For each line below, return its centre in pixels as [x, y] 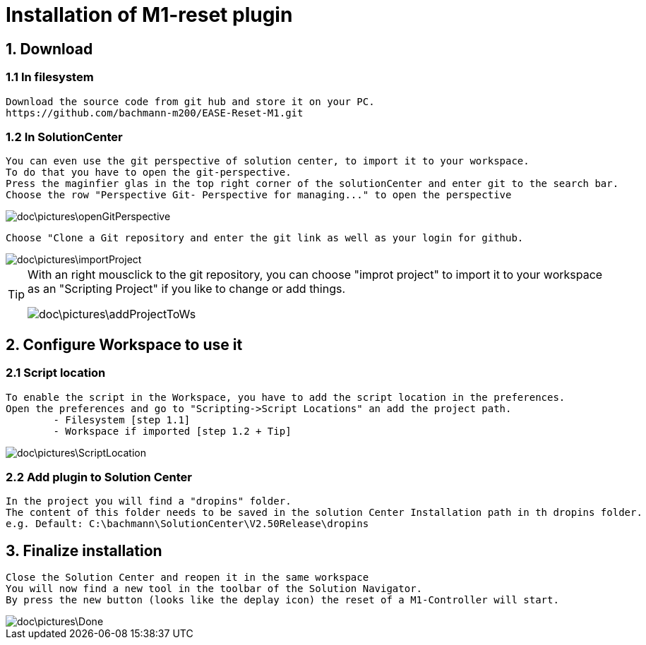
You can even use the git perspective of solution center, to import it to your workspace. [268, 161]
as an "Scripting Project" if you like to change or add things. [187, 289]
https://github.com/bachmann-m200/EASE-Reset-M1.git [155, 113]
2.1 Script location [56, 373]
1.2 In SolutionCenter [64, 137]
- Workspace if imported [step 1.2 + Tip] [172, 431]
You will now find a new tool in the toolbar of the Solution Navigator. [214, 589]
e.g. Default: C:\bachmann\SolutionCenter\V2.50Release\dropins [187, 524]
